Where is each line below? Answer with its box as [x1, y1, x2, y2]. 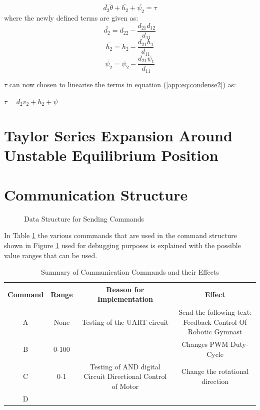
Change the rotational [181, 366, 249, 376]
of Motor [111, 380, 139, 391]
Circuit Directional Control [83, 371, 167, 381]
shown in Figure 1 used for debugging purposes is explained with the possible [4, 240, 241, 250]
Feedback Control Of [183, 316, 247, 327]
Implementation [97, 294, 153, 304]
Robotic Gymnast [187, 326, 242, 337]
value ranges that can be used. [4, 250, 97, 260]
